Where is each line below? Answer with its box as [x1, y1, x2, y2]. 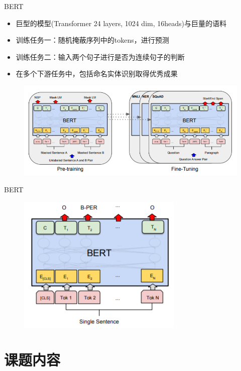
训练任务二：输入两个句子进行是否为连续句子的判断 [16, 51, 185, 62]
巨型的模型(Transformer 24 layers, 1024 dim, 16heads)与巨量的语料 [16, 18, 227, 28]
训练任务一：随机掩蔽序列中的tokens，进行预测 [16, 35, 169, 45]
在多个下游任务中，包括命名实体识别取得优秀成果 [16, 68, 178, 79]
